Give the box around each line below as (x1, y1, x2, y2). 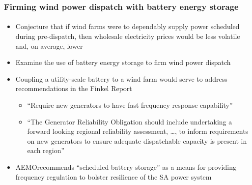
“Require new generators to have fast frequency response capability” (27, 100, 233, 110)
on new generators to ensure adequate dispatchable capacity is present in (27, 135, 247, 146)
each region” (27, 145, 65, 155)
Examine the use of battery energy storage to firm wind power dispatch (15, 57, 231, 67)
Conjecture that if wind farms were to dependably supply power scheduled (15, 21, 240, 31)
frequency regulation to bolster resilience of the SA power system (15, 171, 212, 182)
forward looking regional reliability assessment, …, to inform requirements (27, 126, 249, 136)
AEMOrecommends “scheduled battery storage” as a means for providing (15, 161, 236, 172)
